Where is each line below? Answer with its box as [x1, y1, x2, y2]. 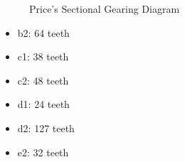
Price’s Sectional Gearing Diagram [29, 1, 180, 16]
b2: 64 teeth [17, 25, 70, 40]
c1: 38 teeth [17, 49, 69, 64]
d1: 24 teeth [17, 97, 70, 112]
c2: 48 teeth [17, 72, 69, 87]
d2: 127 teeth [17, 120, 75, 135]
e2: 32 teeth [17, 144, 69, 159]
